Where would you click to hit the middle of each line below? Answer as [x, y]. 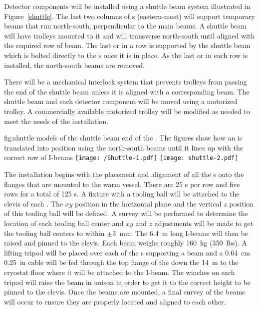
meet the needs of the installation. [56, 121]
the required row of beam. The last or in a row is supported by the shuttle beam [127, 45]
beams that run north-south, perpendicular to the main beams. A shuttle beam [126, 26]
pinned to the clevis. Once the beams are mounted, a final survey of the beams [125, 292]
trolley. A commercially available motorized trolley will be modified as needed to [127, 111]
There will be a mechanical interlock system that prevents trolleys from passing [126, 82]
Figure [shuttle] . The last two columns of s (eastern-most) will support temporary [129, 16]
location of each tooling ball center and [64, 223]
